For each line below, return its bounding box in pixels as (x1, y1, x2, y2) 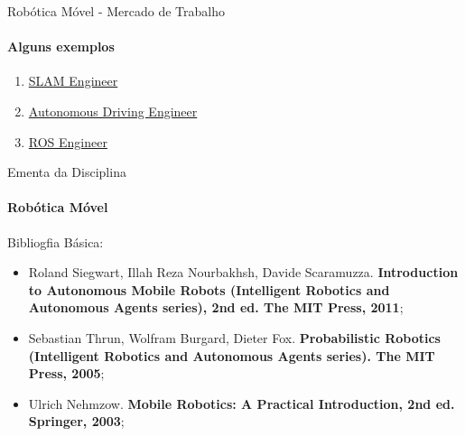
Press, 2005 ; (28, 364, 105, 383)
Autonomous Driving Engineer (28, 101, 198, 120)
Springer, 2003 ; (28, 412, 125, 431)
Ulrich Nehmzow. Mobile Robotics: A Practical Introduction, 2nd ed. (28, 394, 455, 413)
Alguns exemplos (7, 37, 115, 56)
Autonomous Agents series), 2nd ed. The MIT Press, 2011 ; (28, 298, 404, 317)
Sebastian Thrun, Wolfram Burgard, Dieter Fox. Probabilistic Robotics (28, 328, 441, 347)
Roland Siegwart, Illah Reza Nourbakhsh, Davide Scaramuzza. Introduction (28, 263, 459, 282)
